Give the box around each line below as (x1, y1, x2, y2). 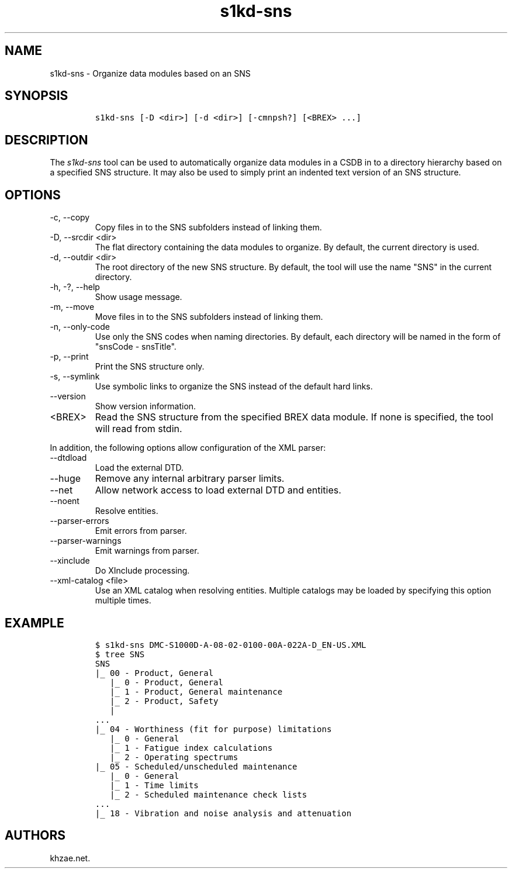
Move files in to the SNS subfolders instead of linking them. (95, 312, 323, 322)
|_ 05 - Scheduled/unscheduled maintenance (95, 761, 297, 771)
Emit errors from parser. (95, 526, 187, 536)
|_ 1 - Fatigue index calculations (110, 743, 273, 753)
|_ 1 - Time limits (110, 780, 199, 790)
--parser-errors (50, 516, 109, 526)
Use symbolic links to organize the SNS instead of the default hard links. (95, 381, 373, 392)
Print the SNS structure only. (95, 361, 205, 372)
